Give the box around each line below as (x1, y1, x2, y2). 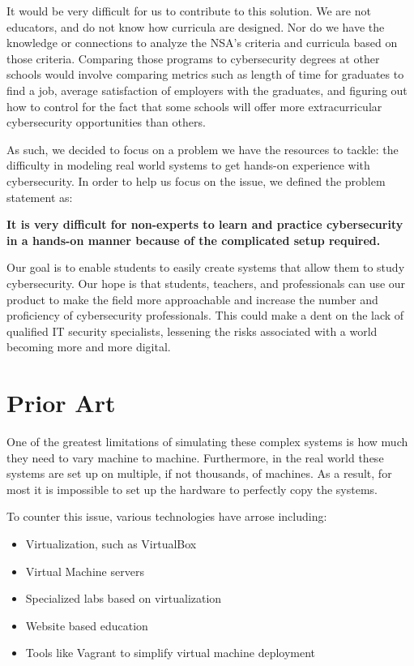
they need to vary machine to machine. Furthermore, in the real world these (6, 449, 384, 466)
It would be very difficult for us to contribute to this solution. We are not (6, 2, 371, 19)
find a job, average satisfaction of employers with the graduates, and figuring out (6, 81, 408, 98)
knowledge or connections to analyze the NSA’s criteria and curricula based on (6, 34, 398, 51)
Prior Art (6, 386, 116, 419)
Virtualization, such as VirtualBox (25, 535, 197, 552)
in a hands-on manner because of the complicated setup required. (6, 231, 381, 248)
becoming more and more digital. (6, 338, 171, 355)
